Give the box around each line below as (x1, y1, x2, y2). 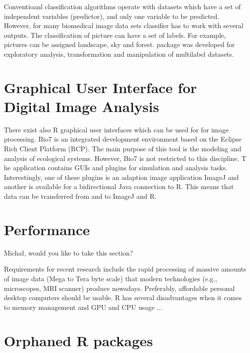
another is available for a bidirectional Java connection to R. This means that (4, 181, 234, 192)
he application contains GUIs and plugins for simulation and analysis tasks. (4, 162, 228, 173)
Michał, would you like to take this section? (4, 247, 133, 257)
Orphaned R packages (4, 330, 153, 350)
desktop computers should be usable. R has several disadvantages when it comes (4, 292, 242, 303)
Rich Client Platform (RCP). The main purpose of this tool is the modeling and (4, 144, 242, 154)
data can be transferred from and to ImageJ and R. (4, 191, 157, 201)
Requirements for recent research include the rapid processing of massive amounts (4, 264, 247, 274)
